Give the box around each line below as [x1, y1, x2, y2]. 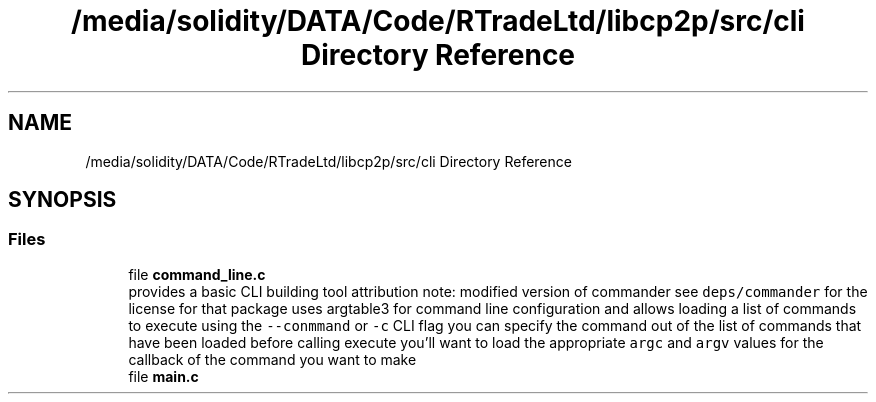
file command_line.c [128, 265, 266, 283]
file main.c [128, 367, 199, 385]
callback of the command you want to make [128, 350, 417, 368]
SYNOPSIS [8, 187, 117, 213]
